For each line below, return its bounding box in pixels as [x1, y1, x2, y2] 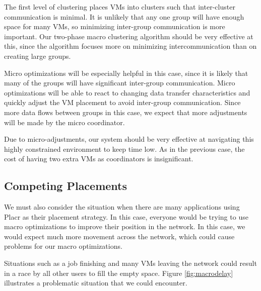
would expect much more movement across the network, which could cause [4, 231, 235, 241]
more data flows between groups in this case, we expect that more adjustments [4, 107, 247, 117]
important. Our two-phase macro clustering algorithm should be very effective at [4, 31, 253, 41]
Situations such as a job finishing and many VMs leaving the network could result [4, 258, 257, 268]
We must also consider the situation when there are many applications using [4, 202, 240, 212]
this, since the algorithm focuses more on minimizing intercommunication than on [4, 41, 257, 51]
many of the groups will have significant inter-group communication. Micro [4, 77, 235, 88]
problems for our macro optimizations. [4, 241, 122, 251]
